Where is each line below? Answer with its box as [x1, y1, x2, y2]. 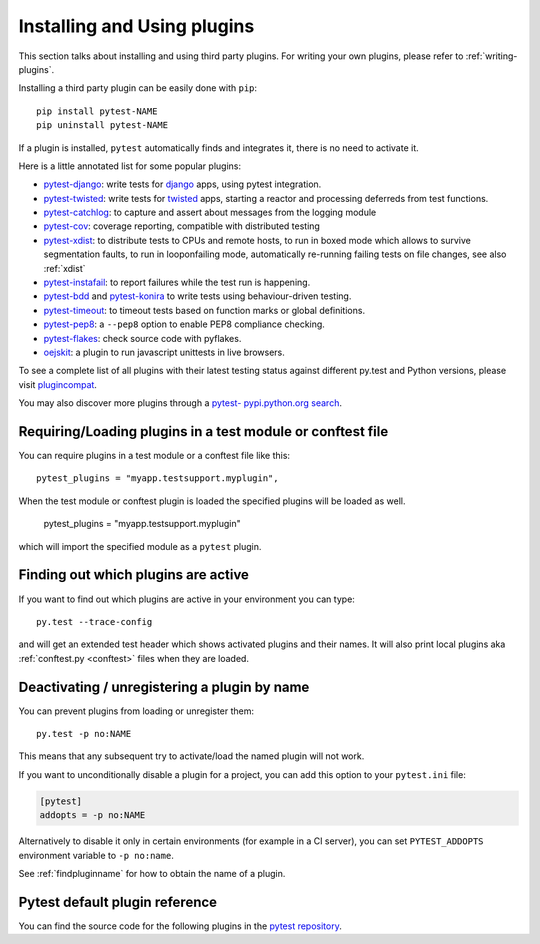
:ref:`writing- [465, 50, 518, 62]
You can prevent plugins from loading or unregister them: [18, 705, 255, 717]
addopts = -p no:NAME [39, 810, 146, 821]
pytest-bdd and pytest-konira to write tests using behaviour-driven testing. [43, 290, 352, 302]
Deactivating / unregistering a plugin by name [18, 678, 310, 695]
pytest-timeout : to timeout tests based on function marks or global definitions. [43, 304, 365, 316]
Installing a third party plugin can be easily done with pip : [18, 82, 258, 94]
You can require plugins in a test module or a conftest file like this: [18, 450, 290, 462]
